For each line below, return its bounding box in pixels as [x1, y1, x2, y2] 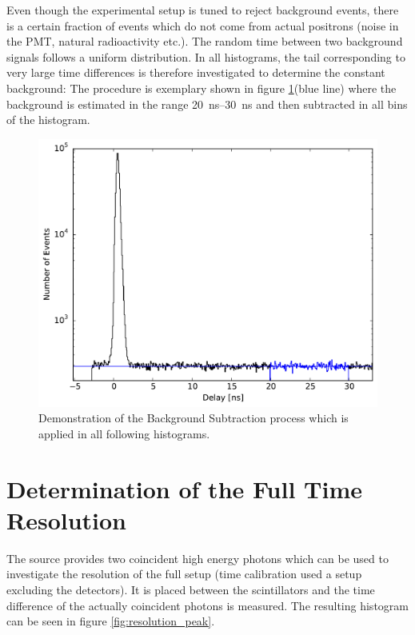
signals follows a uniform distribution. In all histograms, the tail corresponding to [6, 48, 405, 65]
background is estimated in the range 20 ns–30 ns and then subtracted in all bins [6, 95, 408, 112]
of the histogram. [6, 111, 90, 128]
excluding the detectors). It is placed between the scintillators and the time [6, 581, 375, 597]
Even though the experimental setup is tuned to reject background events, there [6, 2, 399, 18]
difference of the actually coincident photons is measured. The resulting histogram [6, 597, 409, 613]
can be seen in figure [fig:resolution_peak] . [6, 613, 215, 629]
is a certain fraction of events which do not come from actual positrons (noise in [6, 17, 399, 34]
